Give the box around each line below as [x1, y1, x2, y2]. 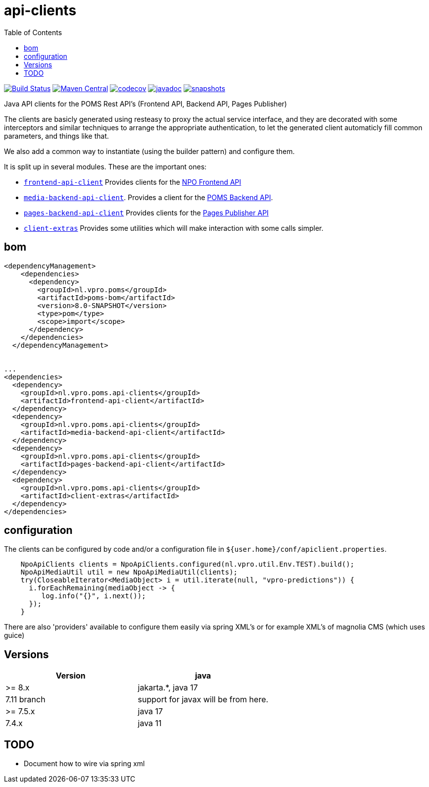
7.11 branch [5, 694, 46, 705]
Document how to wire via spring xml [24, 759, 145, 768]
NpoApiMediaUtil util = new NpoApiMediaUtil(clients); [20, 568, 238, 577]
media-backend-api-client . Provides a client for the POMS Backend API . [24, 193, 273, 202]
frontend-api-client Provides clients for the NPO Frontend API [24, 177, 241, 186]
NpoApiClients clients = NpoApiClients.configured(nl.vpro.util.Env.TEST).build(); [20, 560, 355, 569]
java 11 [138, 718, 162, 729]
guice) [4, 631, 25, 640]
